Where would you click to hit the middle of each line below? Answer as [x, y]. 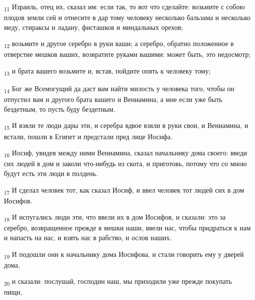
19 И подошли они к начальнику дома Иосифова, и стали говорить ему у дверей [124, 254]
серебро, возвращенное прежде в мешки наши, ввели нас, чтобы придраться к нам [127, 228]
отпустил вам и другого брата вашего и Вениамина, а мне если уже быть [113, 99]
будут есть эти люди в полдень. [51, 173]
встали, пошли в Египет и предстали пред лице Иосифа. [88, 136]
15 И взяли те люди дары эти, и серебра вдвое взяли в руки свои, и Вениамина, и [126, 126]
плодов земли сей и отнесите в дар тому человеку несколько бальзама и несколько [127, 17]
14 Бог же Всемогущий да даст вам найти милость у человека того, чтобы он [119, 89]
